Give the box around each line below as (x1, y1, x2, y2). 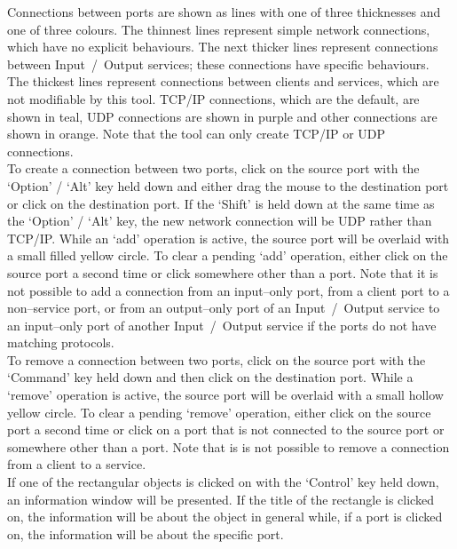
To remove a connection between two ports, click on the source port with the (7, 350, 426, 369)
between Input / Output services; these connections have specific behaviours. (7, 54, 429, 73)
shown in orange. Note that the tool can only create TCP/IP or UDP (7, 124, 386, 143)
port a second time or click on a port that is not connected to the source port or (7, 420, 445, 439)
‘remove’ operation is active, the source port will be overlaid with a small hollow (7, 386, 444, 404)
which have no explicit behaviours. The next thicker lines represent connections (7, 37, 438, 56)
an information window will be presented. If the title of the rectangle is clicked (7, 489, 434, 508)
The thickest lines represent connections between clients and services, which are (7, 72, 439, 91)
